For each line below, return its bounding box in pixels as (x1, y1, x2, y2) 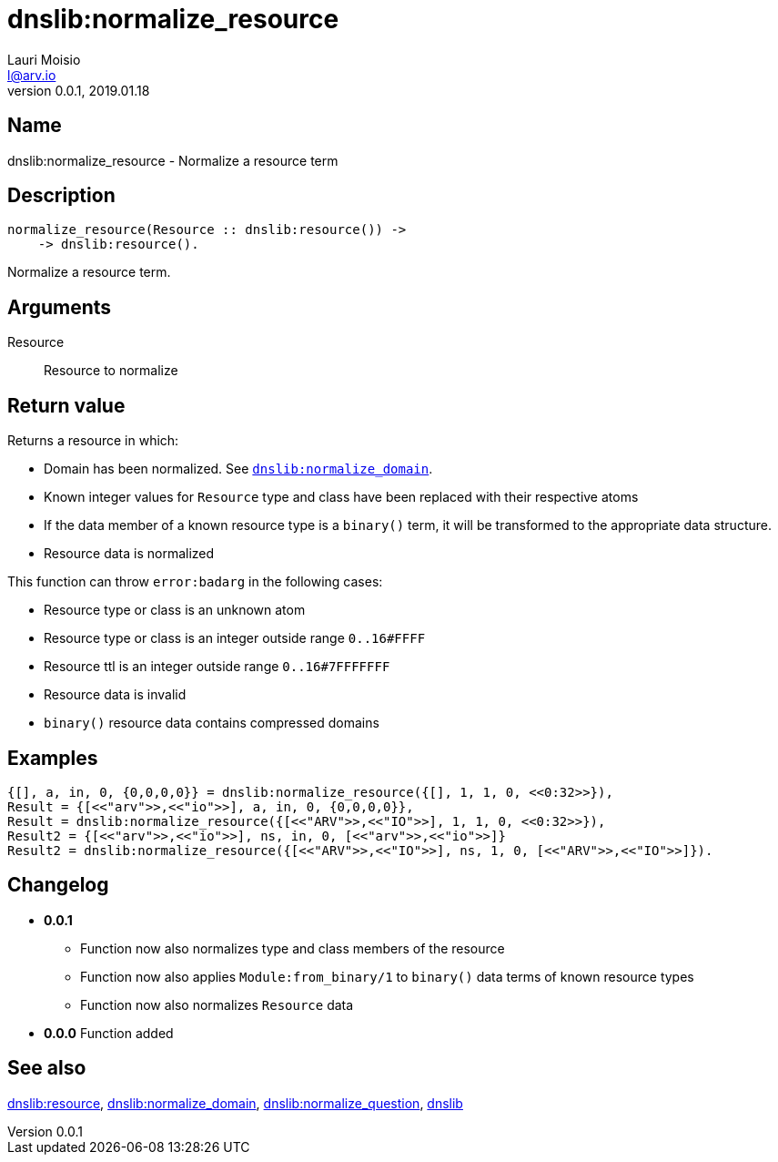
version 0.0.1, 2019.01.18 (7, 82, 150, 98)
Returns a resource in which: (7, 433, 179, 449)
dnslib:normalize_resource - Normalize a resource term (7, 152, 338, 168)
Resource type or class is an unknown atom (44, 602, 306, 618)
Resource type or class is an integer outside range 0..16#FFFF (44, 630, 426, 647)
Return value (7, 393, 126, 417)
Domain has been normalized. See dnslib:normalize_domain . (44, 461, 433, 477)
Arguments (7, 295, 112, 319)
